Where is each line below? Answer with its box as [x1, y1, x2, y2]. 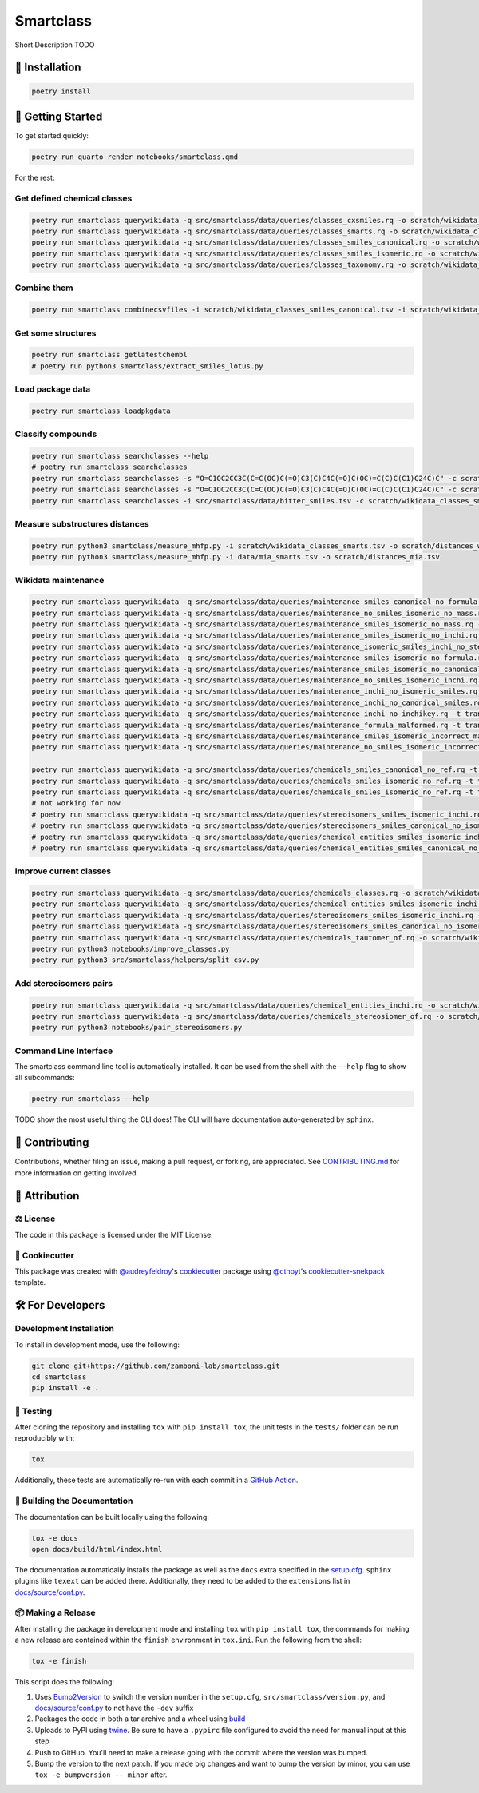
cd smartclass [31, 1372, 87, 1382]
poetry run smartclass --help [31, 1095, 150, 1103]
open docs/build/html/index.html [31, 1545, 163, 1553]
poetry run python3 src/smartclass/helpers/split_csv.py [31, 956, 259, 964]
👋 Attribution [14, 1189, 80, 1203]
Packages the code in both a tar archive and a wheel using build [34, 1714, 246, 1723]
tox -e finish [31, 1656, 87, 1666]
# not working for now [31, 799, 121, 808]
